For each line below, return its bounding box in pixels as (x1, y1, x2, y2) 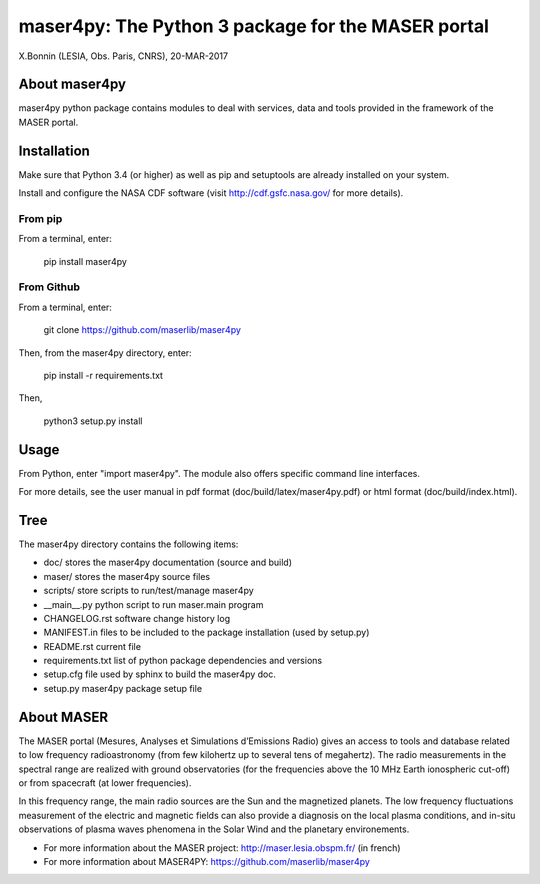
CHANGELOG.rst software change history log (43, 612, 230, 624)
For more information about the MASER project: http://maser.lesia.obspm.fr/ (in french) (43, 841, 401, 854)
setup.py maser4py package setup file (43, 682, 203, 694)
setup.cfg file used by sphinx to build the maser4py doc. (43, 668, 277, 680)
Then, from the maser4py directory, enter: (18, 346, 192, 359)
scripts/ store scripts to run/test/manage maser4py (43, 585, 254, 597)
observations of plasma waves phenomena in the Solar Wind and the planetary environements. (18, 823, 410, 835)
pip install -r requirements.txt (43, 369, 164, 381)
